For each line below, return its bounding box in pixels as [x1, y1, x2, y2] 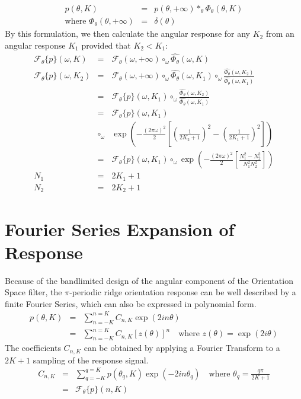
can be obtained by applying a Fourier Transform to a [84, 341, 280, 354]
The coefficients [5, 341, 61, 354]
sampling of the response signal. [33, 353, 149, 366]
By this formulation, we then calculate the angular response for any [5, 27, 250, 40]
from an [265, 27, 294, 40]
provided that [81, 39, 131, 51]
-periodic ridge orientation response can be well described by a [69, 286, 296, 298]
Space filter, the [5, 286, 62, 298]
